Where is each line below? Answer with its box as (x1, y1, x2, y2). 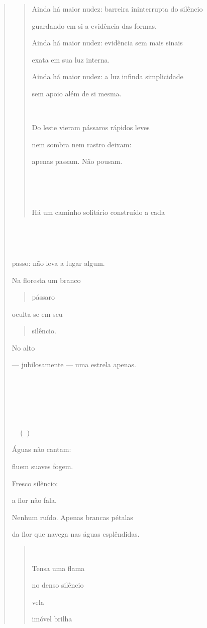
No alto (12, 342, 35, 353)
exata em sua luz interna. (32, 54, 110, 65)
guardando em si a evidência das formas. (32, 20, 157, 31)
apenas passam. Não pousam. (32, 156, 123, 166)
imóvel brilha (32, 613, 72, 624)
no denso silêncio (32, 580, 84, 590)
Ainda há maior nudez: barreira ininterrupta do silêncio (32, 4, 203, 14)
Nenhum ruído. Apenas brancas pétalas (12, 511, 133, 522)
